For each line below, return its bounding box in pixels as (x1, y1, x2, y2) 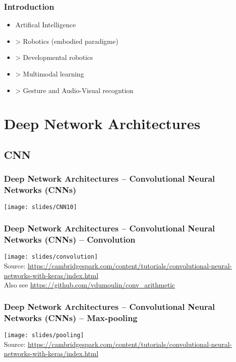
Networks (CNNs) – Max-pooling (4, 311, 137, 324)
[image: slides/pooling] (4, 331, 84, 339)
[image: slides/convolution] (4, 253, 98, 261)
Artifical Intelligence (15, 19, 76, 30)
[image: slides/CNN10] (4, 204, 77, 211)
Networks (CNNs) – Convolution (4, 233, 135, 245)
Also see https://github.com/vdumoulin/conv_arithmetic (4, 280, 175, 290)
